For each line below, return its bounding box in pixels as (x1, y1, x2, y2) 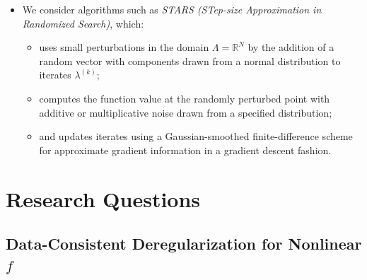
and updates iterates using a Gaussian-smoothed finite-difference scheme (39, 129, 353, 144)
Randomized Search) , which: (22, 16, 144, 30)
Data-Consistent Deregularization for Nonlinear (6, 233, 362, 255)
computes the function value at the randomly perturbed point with (39, 91, 330, 105)
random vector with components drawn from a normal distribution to (39, 53, 341, 68)
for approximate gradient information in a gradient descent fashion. (39, 142, 332, 157)
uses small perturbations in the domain (39, 40, 209, 54)
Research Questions (6, 184, 201, 213)
